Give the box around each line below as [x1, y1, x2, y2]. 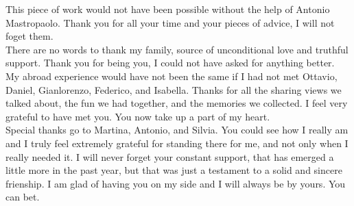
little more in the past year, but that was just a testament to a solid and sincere [5, 163, 342, 177]
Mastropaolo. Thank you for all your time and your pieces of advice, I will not [5, 15, 335, 29]
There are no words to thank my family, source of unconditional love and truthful [5, 42, 349, 56]
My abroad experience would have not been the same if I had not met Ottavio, [5, 68, 338, 83]
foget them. [5, 29, 54, 43]
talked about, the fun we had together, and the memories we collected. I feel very [5, 96, 348, 110]
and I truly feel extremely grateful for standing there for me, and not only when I [5, 136, 349, 150]
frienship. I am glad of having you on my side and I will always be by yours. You [5, 176, 346, 190]
